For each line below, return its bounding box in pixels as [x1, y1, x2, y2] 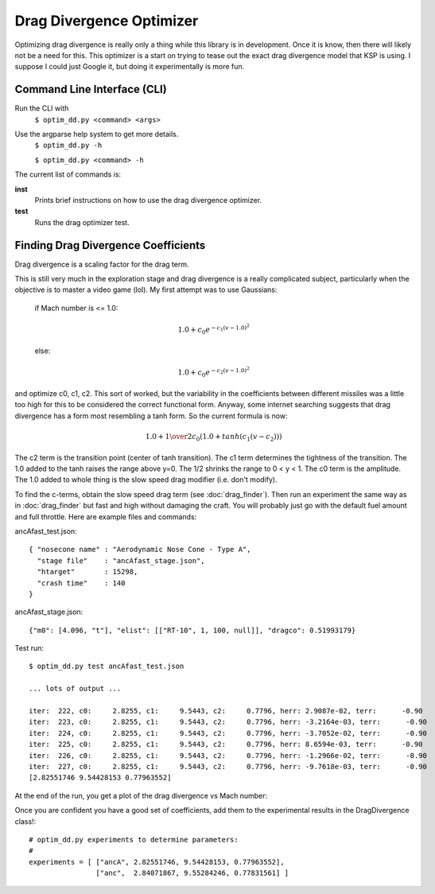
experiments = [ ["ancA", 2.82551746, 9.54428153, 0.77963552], [29, 857, 285, 866]
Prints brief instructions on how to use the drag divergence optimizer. [34, 195, 262, 204]
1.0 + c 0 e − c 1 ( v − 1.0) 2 [177, 323, 250, 336]
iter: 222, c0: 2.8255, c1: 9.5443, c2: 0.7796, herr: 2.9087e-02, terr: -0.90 [29, 706, 423, 716]
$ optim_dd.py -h [34, 141, 103, 150]
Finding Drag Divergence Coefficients [14, 239, 206, 252]
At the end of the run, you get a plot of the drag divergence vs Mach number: [14, 791, 268, 800]
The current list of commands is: [14, 169, 122, 179]
